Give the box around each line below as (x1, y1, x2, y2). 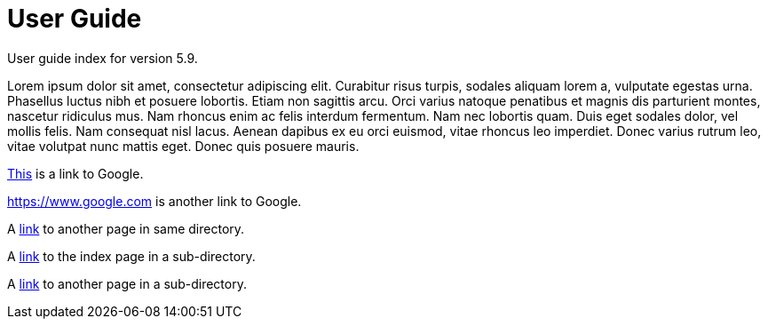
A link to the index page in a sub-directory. (7, 248, 256, 264)
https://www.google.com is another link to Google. (7, 193, 302, 209)
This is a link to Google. (7, 165, 144, 181)
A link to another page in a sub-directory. (7, 275, 247, 291)
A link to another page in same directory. (7, 220, 245, 236)
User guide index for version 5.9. (7, 50, 198, 66)
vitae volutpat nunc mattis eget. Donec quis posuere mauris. (7, 138, 360, 154)
